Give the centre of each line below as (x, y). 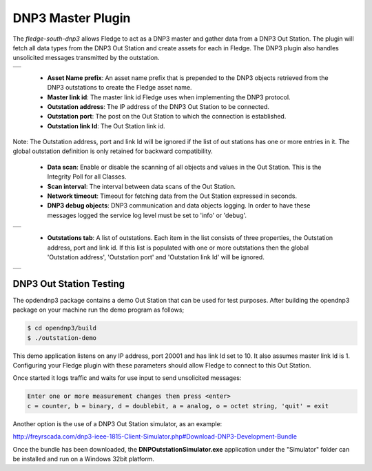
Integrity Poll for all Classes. (87, 177)
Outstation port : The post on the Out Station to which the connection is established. (167, 117)
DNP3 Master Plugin (72, 18)
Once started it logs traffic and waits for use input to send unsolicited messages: (127, 378)
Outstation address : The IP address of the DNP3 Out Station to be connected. (158, 106)
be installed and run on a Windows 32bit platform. (84, 459)
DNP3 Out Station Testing (69, 284)
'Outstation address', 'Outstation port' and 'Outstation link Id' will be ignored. (156, 257)
